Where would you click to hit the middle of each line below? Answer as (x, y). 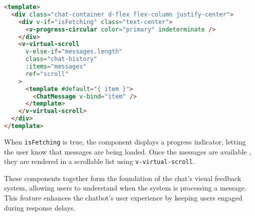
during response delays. (40, 207)
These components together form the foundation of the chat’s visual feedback (123, 178)
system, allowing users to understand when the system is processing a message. (125, 188)
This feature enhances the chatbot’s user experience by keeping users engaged (123, 197)
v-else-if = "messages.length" (74, 52)
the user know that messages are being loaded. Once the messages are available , (128, 151)
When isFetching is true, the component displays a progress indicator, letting (125, 141)
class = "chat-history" (61, 59)
